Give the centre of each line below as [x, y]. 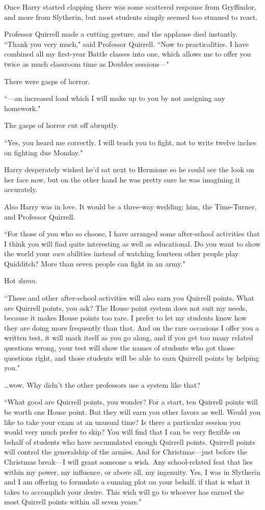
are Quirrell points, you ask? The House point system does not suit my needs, [126, 307]
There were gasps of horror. [47, 81]
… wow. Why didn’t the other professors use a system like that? [102, 384]
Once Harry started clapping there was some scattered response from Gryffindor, [130, 7]
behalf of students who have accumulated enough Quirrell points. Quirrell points [130, 441]
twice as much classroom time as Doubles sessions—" [87, 63]
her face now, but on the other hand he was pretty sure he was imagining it [122, 179]
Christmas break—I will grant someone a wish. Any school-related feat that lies [128, 461]
